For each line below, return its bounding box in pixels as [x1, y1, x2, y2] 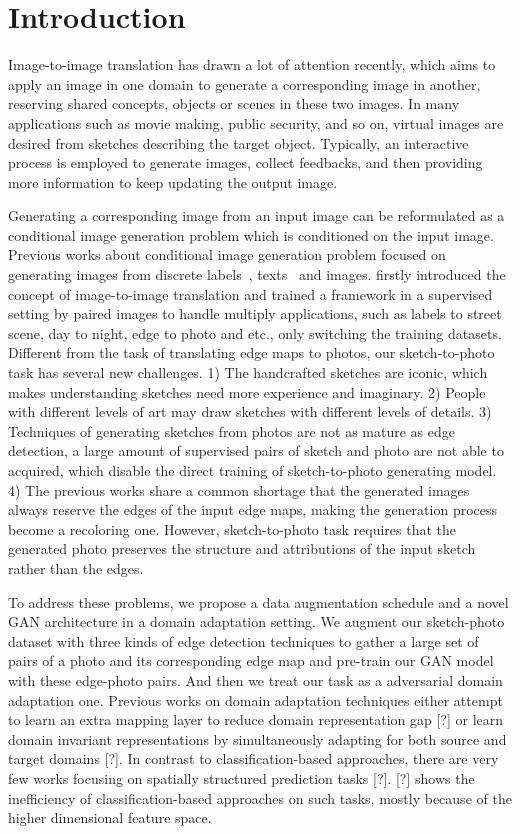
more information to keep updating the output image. [8, 171, 338, 192]
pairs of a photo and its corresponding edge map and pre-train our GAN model [8, 650, 494, 671]
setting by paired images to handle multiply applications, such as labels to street [8, 303, 502, 324]
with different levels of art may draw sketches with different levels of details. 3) [8, 401, 492, 422]
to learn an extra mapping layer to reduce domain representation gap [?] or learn [8, 709, 504, 730]
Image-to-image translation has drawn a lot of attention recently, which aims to [8, 54, 496, 75]
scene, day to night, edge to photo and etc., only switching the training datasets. [8, 322, 502, 343]
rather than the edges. [8, 557, 144, 578]
